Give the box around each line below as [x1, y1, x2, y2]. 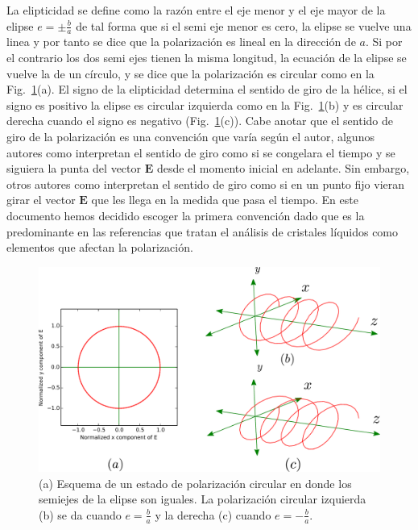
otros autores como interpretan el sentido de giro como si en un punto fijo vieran [6, 175, 405, 192]
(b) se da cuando [39, 506, 122, 523]
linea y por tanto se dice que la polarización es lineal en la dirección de [6, 33, 356, 50]
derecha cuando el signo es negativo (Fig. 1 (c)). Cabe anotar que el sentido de [6, 112, 393, 129]
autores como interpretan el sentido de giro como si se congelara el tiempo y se [6, 144, 395, 161]
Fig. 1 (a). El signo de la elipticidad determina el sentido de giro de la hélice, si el [6, 81, 408, 98]
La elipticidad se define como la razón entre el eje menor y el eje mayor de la [6, 2, 386, 18]
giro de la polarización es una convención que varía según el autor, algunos [6, 127, 375, 144]
